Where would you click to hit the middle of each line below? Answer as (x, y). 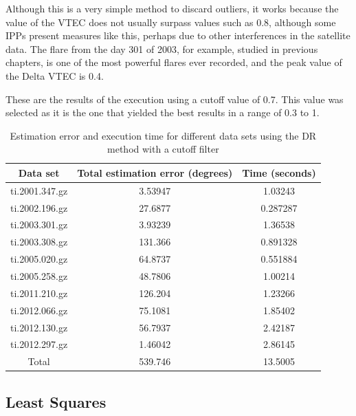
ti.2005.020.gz (39, 259)
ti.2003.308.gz (39, 242)
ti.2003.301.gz (39, 225)
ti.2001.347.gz (39, 190)
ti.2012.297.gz (39, 344)
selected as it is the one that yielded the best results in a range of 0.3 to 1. (163, 112)
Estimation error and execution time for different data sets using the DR (163, 135)
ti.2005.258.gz (39, 276)
